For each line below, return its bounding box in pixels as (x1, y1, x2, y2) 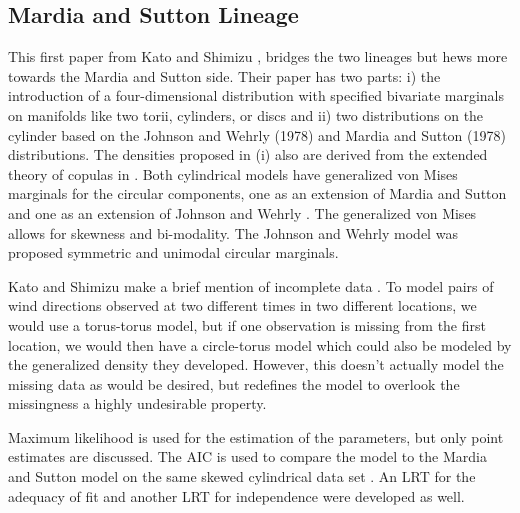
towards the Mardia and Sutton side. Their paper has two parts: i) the (8, 65, 441, 86)
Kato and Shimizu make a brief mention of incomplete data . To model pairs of (8, 275, 494, 296)
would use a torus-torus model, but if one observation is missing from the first (8, 314, 486, 335)
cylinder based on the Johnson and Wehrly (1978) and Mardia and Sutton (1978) (8, 124, 506, 145)
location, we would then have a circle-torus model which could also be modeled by (8, 334, 512, 355)
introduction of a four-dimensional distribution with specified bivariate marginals (8, 85, 505, 106)
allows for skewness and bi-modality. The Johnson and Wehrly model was (8, 222, 458, 243)
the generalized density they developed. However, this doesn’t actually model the (8, 354, 504, 375)
